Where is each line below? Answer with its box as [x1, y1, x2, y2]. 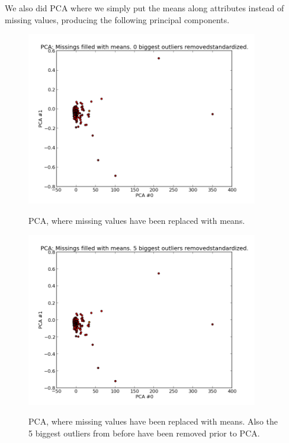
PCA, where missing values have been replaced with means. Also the [28, 415, 278, 428]
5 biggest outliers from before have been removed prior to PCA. [28, 426, 260, 439]
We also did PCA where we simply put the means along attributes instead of [5, 2, 284, 14]
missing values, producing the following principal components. [5, 13, 230, 26]
